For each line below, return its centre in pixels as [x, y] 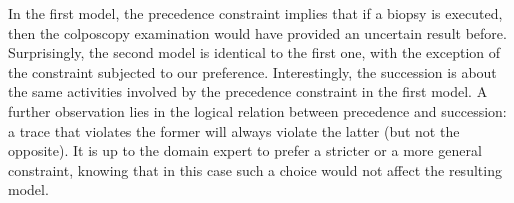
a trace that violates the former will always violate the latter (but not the [234, 130]
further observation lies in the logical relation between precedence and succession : [257, 110]
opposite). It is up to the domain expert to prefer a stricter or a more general [245, 150]
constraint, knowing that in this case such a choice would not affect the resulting [255, 169]
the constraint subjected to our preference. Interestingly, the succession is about [252, 71]
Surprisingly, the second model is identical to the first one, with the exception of [254, 52]
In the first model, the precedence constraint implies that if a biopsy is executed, [255, 13]
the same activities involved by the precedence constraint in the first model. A [248, 91]
